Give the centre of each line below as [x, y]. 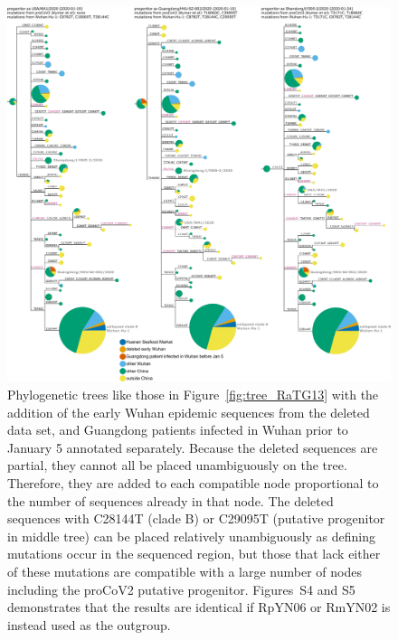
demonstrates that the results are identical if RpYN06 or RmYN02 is [199, 607]
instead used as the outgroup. [89, 624]
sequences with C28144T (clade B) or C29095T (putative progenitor [196, 518]
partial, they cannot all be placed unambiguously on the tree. [177, 465]
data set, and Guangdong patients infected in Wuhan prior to [178, 430]
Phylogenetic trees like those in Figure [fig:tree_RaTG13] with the [193, 395]
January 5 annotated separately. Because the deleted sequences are [193, 447]
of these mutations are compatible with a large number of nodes [185, 571]
